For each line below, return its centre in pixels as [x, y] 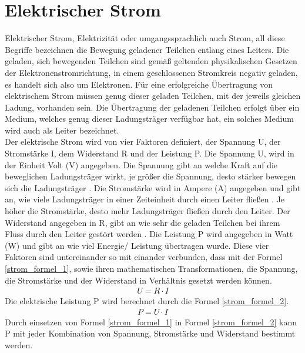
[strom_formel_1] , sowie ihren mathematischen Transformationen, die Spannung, [151, 268]
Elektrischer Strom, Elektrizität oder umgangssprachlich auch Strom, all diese [145, 38]
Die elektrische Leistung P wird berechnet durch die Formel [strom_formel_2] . [147, 301]
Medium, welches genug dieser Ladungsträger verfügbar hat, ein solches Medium [149, 119]
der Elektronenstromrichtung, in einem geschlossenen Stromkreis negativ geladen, [151, 72]
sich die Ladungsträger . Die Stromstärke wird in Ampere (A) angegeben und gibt [153, 187]
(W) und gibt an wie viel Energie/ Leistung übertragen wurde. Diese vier [137, 245]
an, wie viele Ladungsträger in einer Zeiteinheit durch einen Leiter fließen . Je [145, 199]
